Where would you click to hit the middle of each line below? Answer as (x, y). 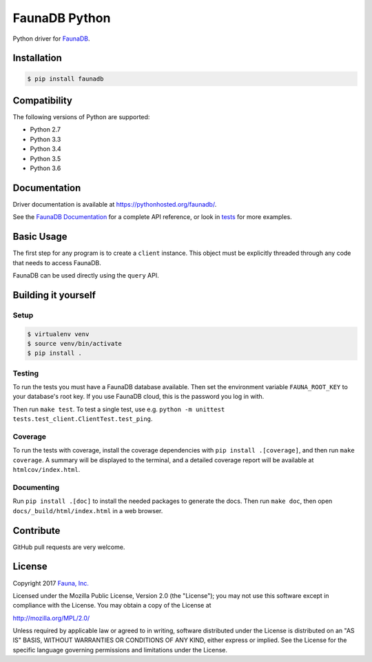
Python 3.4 (45, 149)
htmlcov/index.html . (46, 470)
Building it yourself (54, 295)
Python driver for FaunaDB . (51, 39)
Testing (26, 373)
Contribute (37, 530)
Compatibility (42, 100)
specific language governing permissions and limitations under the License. (120, 650)
